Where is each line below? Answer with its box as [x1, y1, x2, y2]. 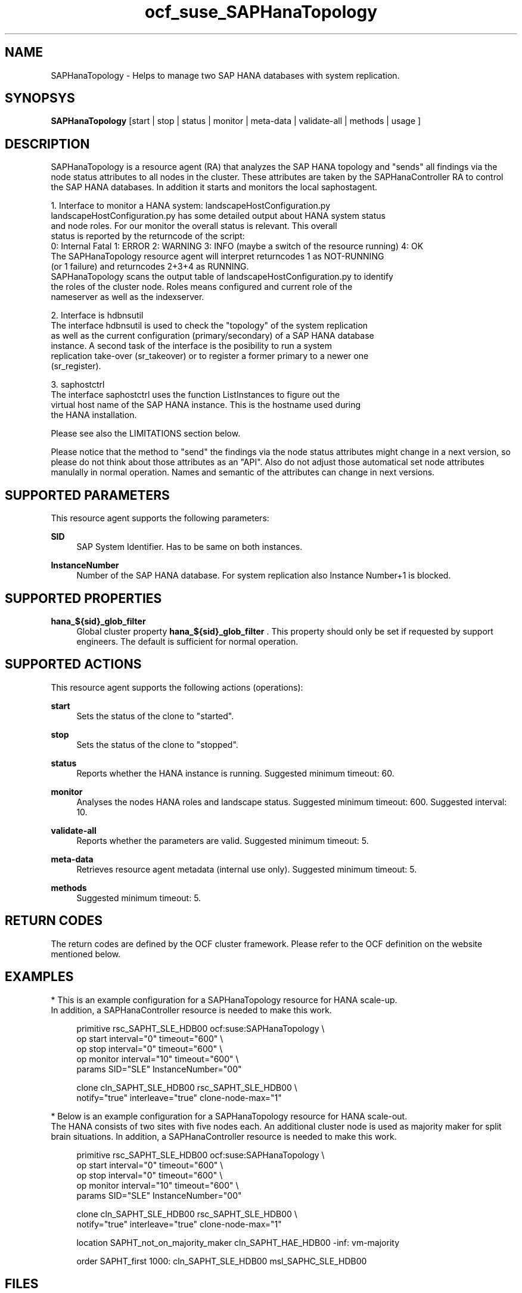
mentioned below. [51, 948, 121, 959]
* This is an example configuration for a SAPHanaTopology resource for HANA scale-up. [51, 994, 397, 1005]
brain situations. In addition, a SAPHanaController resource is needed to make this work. [51, 1131, 397, 1142]
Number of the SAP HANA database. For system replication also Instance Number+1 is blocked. [76, 570, 451, 581]
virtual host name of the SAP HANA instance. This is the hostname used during [51, 400, 361, 410]
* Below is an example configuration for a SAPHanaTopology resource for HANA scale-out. [51, 1111, 408, 1121]
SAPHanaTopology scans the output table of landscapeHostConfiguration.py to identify [51, 271, 393, 282]
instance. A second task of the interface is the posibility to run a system [51, 341, 333, 351]
